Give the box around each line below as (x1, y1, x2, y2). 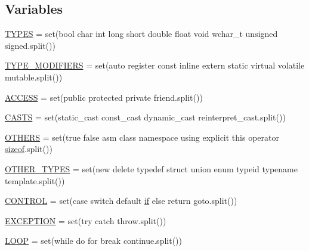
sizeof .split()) (5, 142, 52, 155)
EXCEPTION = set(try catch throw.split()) (5, 214, 166, 227)
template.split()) (5, 174, 65, 187)
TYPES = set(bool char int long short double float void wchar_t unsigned (5, 27, 278, 40)
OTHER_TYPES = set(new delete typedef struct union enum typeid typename (5, 162, 298, 175)
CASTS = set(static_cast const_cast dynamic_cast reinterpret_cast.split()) (5, 111, 286, 123)
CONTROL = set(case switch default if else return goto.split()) (5, 194, 237, 207)
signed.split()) (5, 39, 55, 51)
